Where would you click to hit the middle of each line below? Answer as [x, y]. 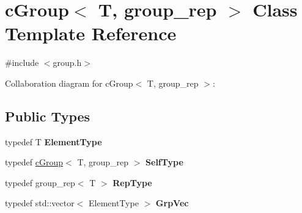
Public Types [48, 116]
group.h [67, 63]
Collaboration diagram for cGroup [69, 83]
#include [22, 63]
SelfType [164, 162]
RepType [132, 182]
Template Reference [91, 33]
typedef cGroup [34, 162]
